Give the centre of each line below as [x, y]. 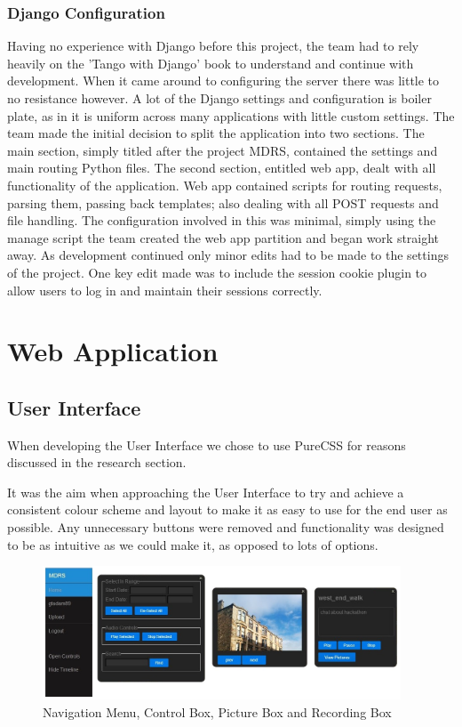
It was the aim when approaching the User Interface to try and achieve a [206, 492]
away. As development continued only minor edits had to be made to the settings [228, 255]
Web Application [113, 351]
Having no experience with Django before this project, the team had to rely [213, 46]
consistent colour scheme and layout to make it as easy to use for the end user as [227, 509]
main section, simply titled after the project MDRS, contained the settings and [223, 150]
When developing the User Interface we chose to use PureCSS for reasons [207, 444]
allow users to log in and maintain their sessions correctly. [165, 290]
